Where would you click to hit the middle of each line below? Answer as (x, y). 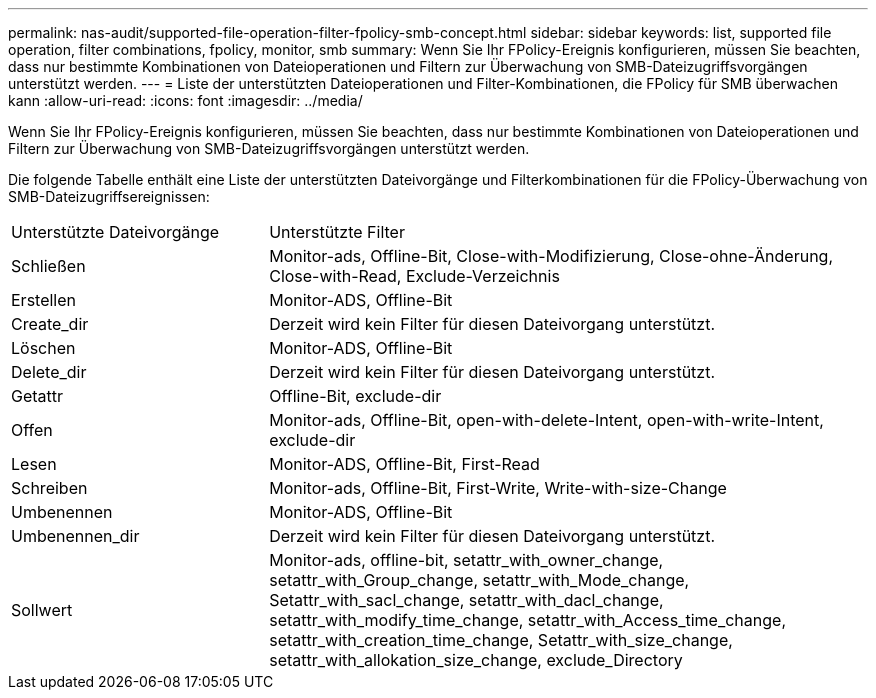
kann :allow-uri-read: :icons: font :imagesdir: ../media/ (185, 100)
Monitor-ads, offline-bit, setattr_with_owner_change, (466, 560)
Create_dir (50, 324)
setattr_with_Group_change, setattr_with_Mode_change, (479, 580)
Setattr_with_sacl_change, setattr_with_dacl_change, (466, 600)
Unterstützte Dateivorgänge (115, 232)
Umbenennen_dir (75, 536)
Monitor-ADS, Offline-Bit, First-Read (404, 464)
